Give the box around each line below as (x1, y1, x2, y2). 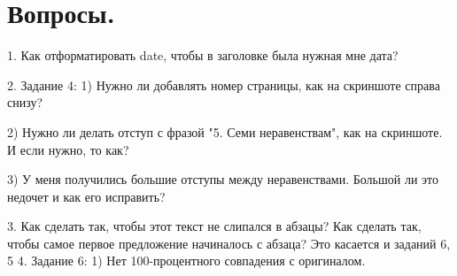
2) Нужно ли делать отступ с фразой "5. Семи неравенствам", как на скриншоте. (7, 122, 443, 141)
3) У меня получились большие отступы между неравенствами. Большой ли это (7, 170, 438, 188)
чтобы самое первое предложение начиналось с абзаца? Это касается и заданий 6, (7, 234, 451, 252)
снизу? (7, 93, 43, 111)
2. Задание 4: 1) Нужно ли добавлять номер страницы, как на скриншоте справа (7, 75, 440, 94)
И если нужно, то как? (7, 140, 129, 158)
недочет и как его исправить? (7, 187, 166, 205)
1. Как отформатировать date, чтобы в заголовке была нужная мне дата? (7, 46, 399, 65)
